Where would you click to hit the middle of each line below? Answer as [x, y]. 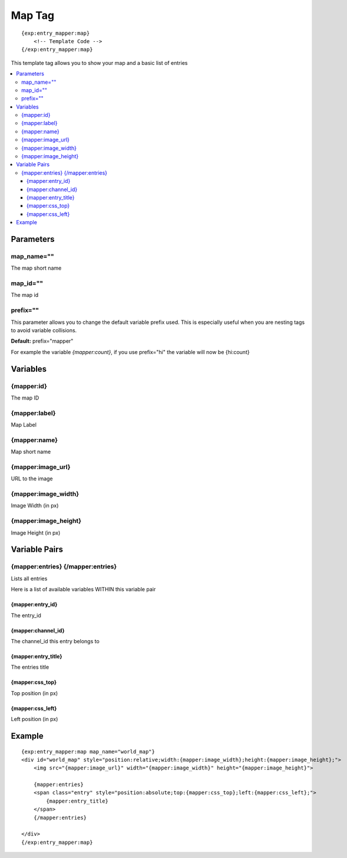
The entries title [30, 667]
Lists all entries [29, 578]
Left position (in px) [34, 719]
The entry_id [26, 615]
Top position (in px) [34, 693]
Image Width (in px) [35, 506]
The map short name [36, 268]
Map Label [24, 425]
